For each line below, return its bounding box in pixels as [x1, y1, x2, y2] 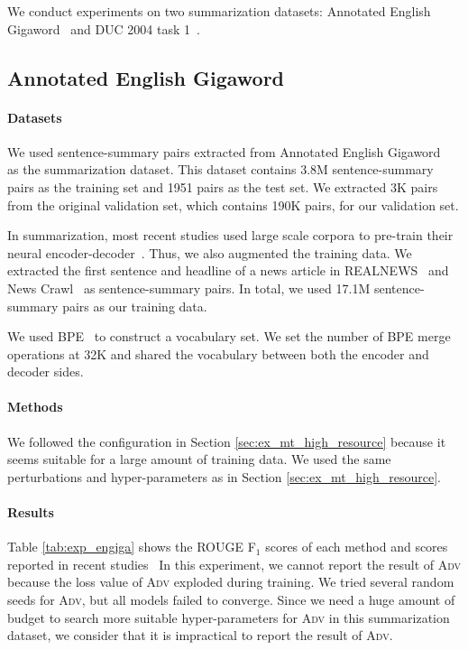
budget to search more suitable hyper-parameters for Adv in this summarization [7, 608, 450, 627]
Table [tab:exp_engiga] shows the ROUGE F [7, 537, 256, 556]
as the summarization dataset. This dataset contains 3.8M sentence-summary [7, 160, 434, 179]
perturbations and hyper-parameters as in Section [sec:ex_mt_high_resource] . [7, 467, 441, 486]
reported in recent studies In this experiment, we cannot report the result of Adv [7, 554, 462, 573]
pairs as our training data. [62, 296, 207, 315]
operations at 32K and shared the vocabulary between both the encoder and [7, 344, 429, 363]
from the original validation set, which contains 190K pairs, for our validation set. [7, 195, 459, 214]
